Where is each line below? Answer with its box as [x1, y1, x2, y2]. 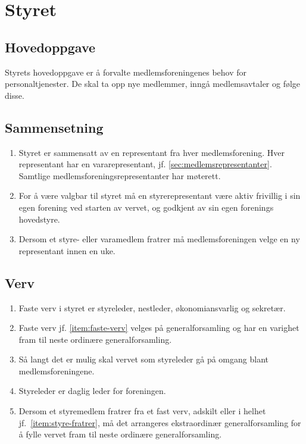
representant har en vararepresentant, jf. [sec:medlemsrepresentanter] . [18, 158, 272, 170]
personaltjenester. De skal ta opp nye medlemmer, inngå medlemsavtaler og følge [5, 77, 301, 90]
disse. [5, 89, 24, 101]
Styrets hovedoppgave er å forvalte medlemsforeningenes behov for [5, 65, 247, 78]
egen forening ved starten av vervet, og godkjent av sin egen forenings [18, 201, 274, 213]
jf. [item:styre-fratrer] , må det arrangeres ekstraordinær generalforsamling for [18, 416, 301, 429]
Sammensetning [5, 118, 104, 136]
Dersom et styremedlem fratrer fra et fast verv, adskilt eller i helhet [18, 405, 266, 417]
